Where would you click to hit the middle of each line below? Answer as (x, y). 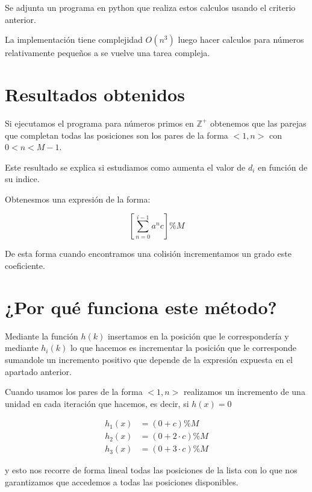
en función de (283, 167)
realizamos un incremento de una (244, 392)
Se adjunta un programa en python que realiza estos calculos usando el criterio (150, 7)
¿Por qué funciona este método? (141, 307)
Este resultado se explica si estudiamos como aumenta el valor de (125, 167)
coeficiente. (25, 266)
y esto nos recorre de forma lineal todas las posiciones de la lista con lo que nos (151, 470)
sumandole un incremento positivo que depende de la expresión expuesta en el (149, 359)
